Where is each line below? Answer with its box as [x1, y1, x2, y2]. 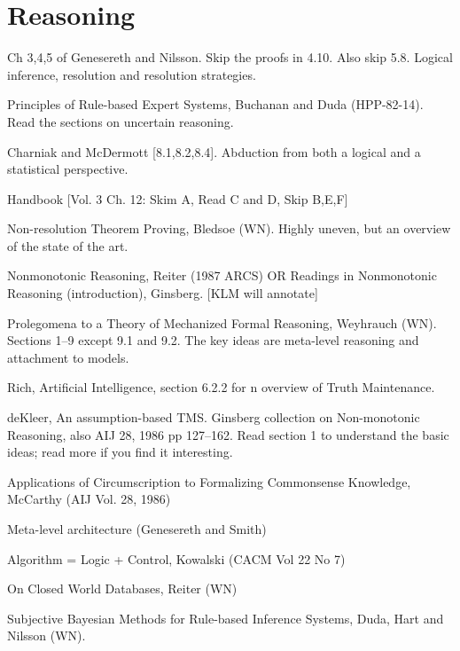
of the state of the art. [7, 236, 129, 255]
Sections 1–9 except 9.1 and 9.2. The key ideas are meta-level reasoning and [7, 331, 419, 349]
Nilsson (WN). [7, 626, 86, 645]
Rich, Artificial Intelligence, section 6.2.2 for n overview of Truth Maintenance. [7, 378, 435, 396]
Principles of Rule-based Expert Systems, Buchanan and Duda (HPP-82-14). [7, 95, 424, 114]
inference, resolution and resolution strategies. [7, 65, 256, 83]
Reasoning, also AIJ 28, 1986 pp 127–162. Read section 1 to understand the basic [7, 425, 449, 443]
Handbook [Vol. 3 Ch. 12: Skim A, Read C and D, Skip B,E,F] [7, 189, 348, 208]
